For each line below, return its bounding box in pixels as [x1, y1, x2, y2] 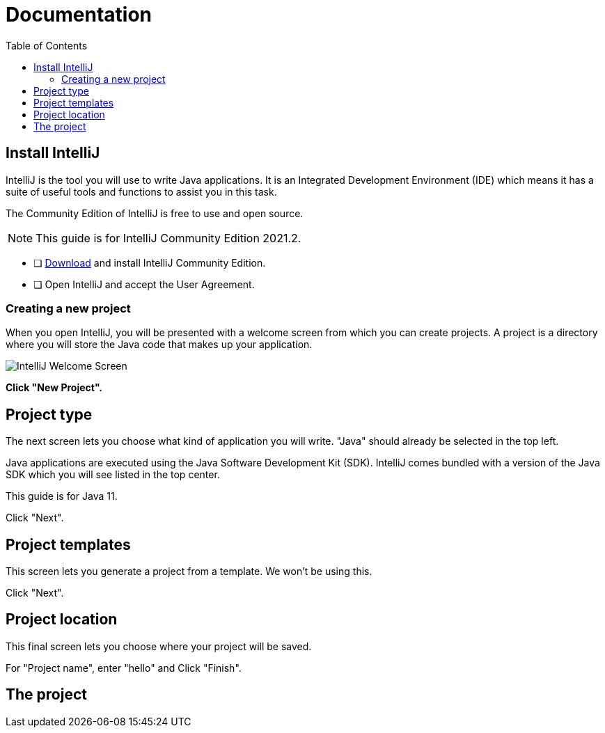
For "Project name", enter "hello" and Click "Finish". [6, 661, 242, 674]
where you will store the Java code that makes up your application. [6, 338, 313, 351]
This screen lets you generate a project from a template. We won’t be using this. [6, 565, 372, 578]
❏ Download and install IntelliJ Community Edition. [33, 256, 266, 269]
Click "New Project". [6, 381, 103, 394]
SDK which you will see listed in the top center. [6, 468, 220, 481]
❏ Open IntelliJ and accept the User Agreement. [33, 278, 255, 290]
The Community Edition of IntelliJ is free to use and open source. [6, 207, 304, 219]
